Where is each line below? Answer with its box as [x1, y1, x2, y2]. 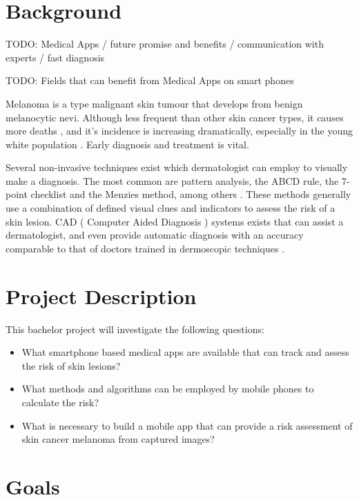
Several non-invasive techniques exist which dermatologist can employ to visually [6, 160, 348, 174]
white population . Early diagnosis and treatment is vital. [6, 137, 249, 151]
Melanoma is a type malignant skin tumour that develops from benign [6, 96, 303, 110]
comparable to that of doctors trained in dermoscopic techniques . [6, 241, 285, 255]
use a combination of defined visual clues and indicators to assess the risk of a [6, 201, 336, 215]
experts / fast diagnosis [6, 50, 105, 64]
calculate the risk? [21, 394, 99, 409]
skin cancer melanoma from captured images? [21, 432, 215, 446]
